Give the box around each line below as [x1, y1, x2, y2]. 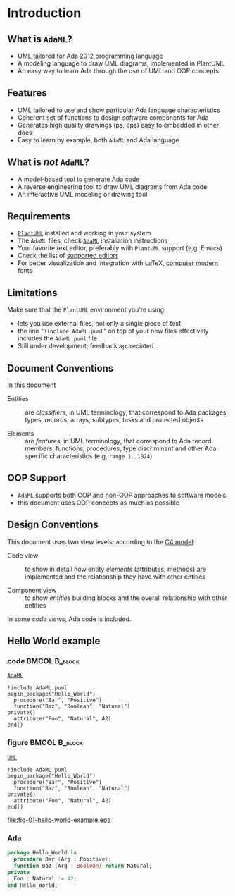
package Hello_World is [7, 849, 77, 856]
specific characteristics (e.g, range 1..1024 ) [25, 452, 153, 460]
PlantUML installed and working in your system [17, 229, 151, 238]
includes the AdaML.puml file [17, 334, 97, 343]
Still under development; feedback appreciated [17, 342, 154, 350]
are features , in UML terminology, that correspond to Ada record [25, 437, 212, 446]
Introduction [7, 5, 82, 21]
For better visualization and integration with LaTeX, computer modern [17, 259, 219, 267]
